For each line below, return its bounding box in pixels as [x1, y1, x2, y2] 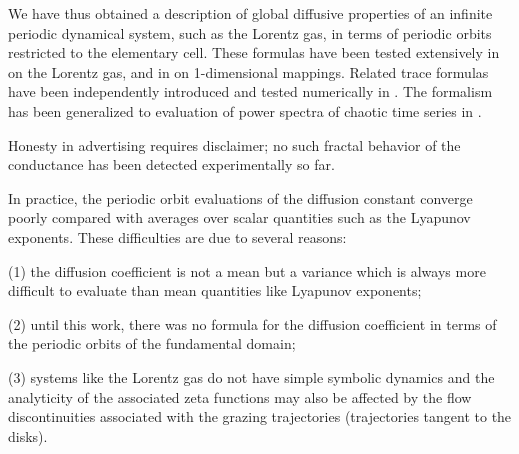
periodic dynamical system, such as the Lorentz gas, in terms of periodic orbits [8, 22, 492, 43]
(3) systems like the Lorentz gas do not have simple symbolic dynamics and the [8, 366, 495, 387]
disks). [8, 425, 48, 446]
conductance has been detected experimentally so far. [8, 154, 335, 175]
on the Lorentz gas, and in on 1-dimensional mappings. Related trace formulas [8, 61, 489, 82]
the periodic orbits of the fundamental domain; [8, 333, 296, 354]
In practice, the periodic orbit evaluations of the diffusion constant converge [8, 187, 473, 208]
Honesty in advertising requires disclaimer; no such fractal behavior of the [8, 134, 461, 155]
